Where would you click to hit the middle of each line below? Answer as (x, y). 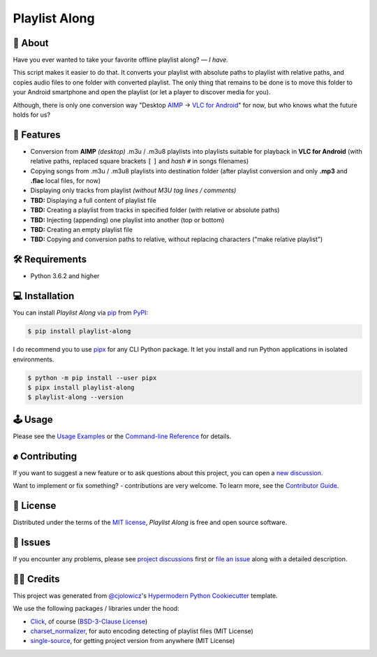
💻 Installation (44, 296)
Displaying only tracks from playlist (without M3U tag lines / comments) (133, 190)
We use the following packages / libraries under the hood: (96, 609)
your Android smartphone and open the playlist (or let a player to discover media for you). (142, 92)
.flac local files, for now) (66, 181)
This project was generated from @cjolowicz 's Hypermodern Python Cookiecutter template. (146, 595)
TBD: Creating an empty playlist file (81, 230)
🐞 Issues (32, 542)
